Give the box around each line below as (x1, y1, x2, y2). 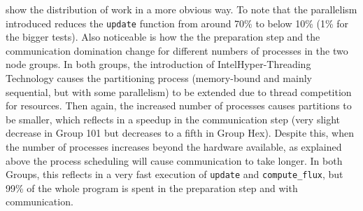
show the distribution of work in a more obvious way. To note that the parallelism (6, 2, 357, 16)
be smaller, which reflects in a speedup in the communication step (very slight (6, 111, 341, 126)
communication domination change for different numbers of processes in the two (6, 43, 348, 57)
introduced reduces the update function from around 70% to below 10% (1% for (6, 15, 349, 30)
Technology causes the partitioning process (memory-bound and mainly (6, 71, 312, 86)
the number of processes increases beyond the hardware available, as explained (6, 139, 342, 154)
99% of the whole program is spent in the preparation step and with (6, 180, 298, 195)
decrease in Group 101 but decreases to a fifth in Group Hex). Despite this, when (6, 125, 354, 140)
